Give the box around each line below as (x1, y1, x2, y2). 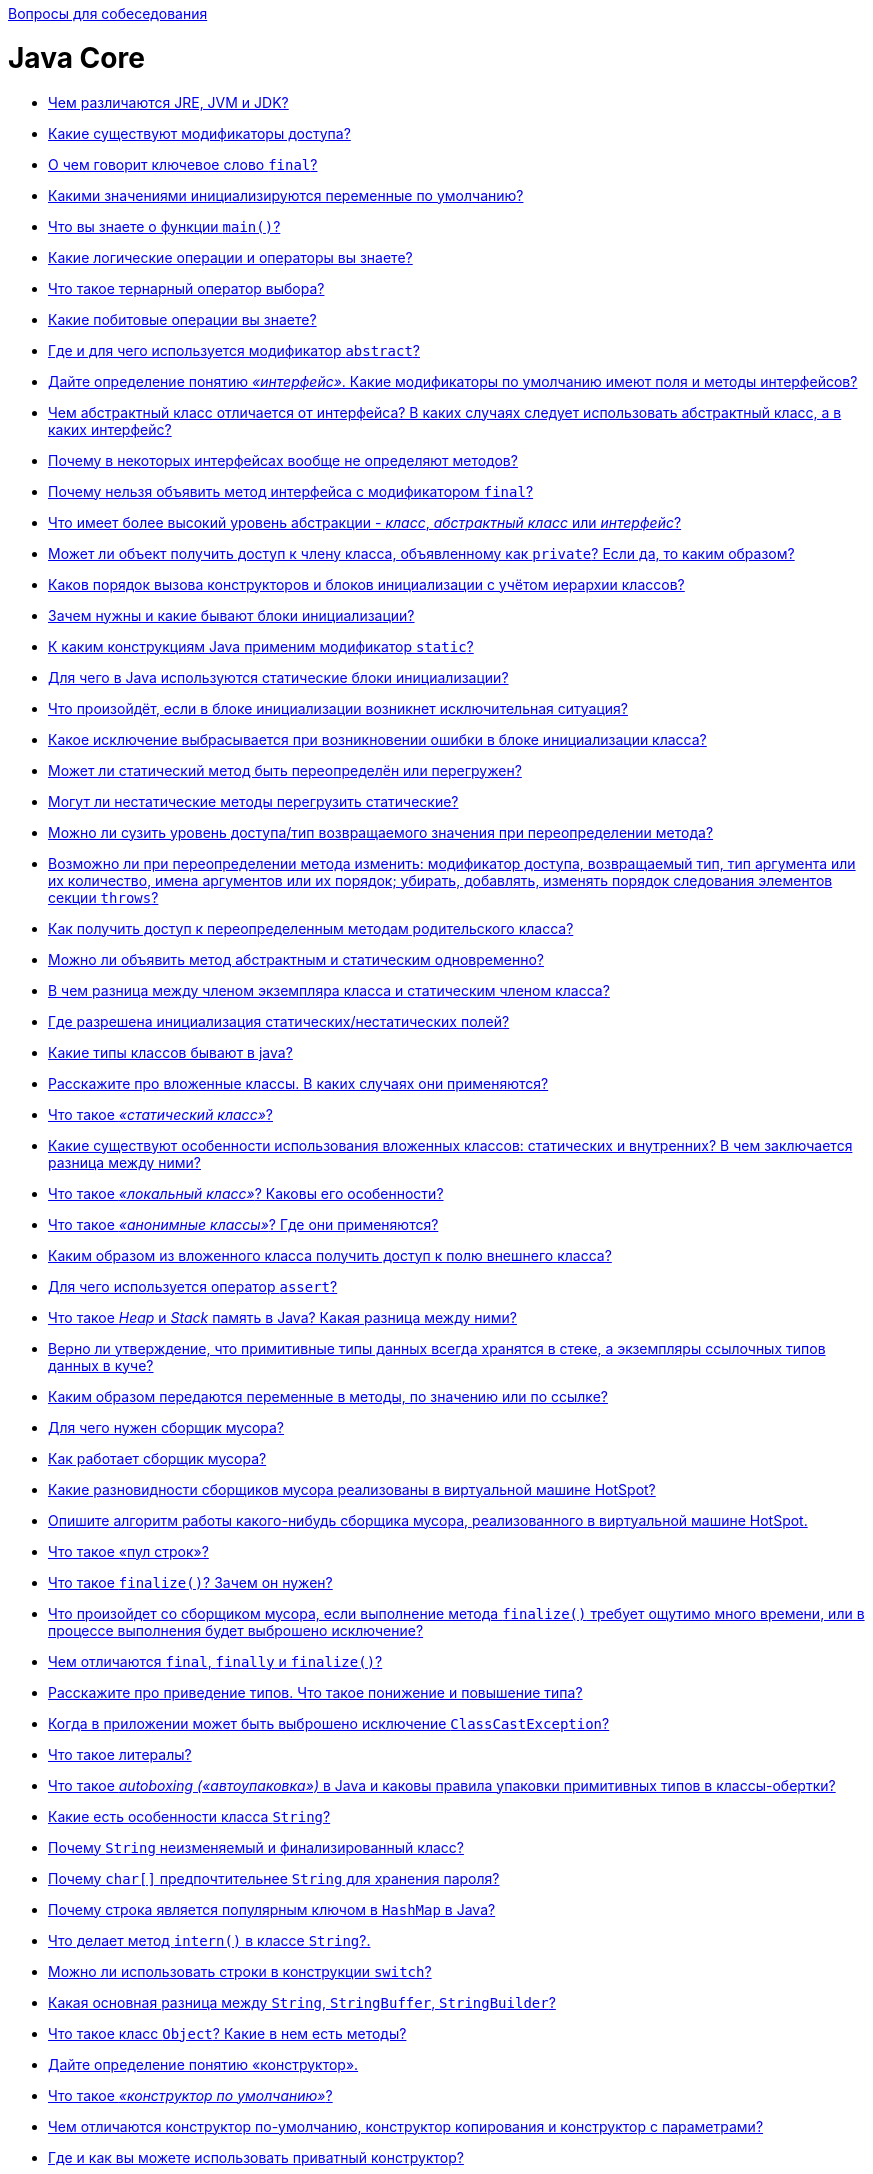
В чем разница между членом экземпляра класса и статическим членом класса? (48, 981, 610, 999)
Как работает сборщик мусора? (48, 1449, 267, 1467)
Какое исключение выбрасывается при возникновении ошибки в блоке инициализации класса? (48, 730, 707, 748)
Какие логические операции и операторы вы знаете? (48, 248, 413, 266)
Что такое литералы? (48, 1745, 192, 1763)
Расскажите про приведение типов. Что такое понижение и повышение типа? (48, 1683, 583, 1701)
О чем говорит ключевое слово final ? (48, 155, 318, 173)
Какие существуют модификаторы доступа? (48, 124, 351, 142)
